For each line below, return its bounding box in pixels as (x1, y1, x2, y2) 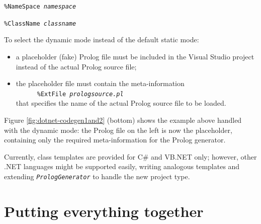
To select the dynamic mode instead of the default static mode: (4, 34, 199, 45)
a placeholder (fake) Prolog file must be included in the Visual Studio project (16, 51, 254, 61)
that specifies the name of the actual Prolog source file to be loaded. (16, 98, 226, 108)
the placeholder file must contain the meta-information (16, 78, 185, 89)
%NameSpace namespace (4, 3, 76, 10)
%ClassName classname (4, 20, 76, 27)
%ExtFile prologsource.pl (37, 90, 124, 98)
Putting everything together (4, 200, 204, 221)
